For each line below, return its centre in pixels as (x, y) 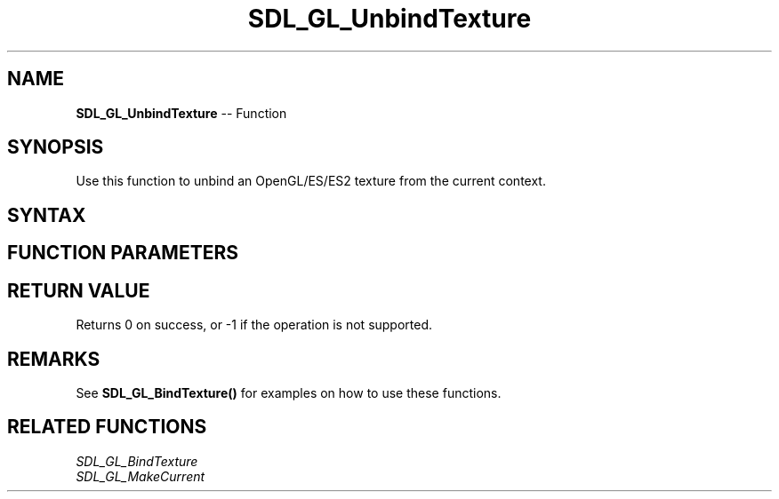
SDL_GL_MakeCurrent (141, 476)
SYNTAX (47, 215)
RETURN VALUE (79, 290)
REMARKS (54, 359)
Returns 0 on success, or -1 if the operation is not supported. (254, 325)
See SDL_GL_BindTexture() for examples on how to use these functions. (289, 392)
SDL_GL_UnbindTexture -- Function (181, 113)
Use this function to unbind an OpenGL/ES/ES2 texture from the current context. (311, 181)
